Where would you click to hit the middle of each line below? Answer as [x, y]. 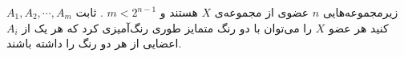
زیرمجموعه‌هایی [360, 12]
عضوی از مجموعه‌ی [262, 12]
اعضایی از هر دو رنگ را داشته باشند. [94, 43]
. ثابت [89, 12]
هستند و [179, 12]
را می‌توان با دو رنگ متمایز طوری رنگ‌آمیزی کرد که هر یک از [167, 27]
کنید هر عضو [358, 27]
